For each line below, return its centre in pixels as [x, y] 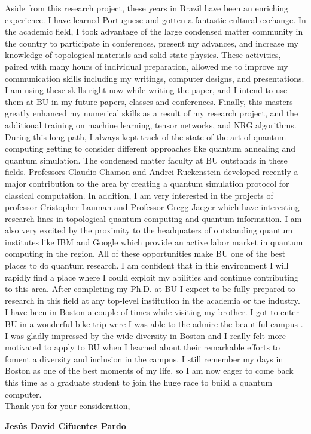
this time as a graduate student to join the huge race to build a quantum [139, 382]
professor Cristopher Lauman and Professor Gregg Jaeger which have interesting [152, 207]
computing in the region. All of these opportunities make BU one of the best [145, 253]
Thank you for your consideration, [68, 406]
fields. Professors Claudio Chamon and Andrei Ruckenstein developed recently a [152, 172]
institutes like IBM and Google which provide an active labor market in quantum [154, 241]
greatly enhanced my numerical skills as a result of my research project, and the [152, 113]
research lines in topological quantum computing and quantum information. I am [153, 218]
